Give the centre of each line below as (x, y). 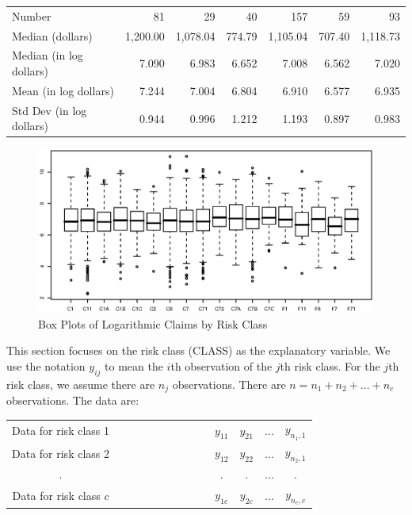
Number (32, 15)
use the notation (46, 365)
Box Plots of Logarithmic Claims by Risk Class (153, 323)
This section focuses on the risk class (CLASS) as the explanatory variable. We (198, 350)
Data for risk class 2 (61, 453)
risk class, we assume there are (81, 384)
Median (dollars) (52, 35)
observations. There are (229, 384)
